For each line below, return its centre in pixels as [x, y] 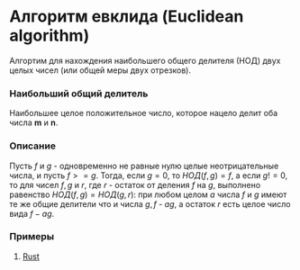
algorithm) [50, 36]
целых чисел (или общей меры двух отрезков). [100, 70]
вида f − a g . [32, 213]
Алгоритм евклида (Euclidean [127, 17]
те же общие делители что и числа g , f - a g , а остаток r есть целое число [150, 203]
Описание [33, 146]
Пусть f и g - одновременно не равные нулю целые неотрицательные [144, 166]
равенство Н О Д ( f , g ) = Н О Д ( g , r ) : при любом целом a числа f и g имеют [148, 194]
